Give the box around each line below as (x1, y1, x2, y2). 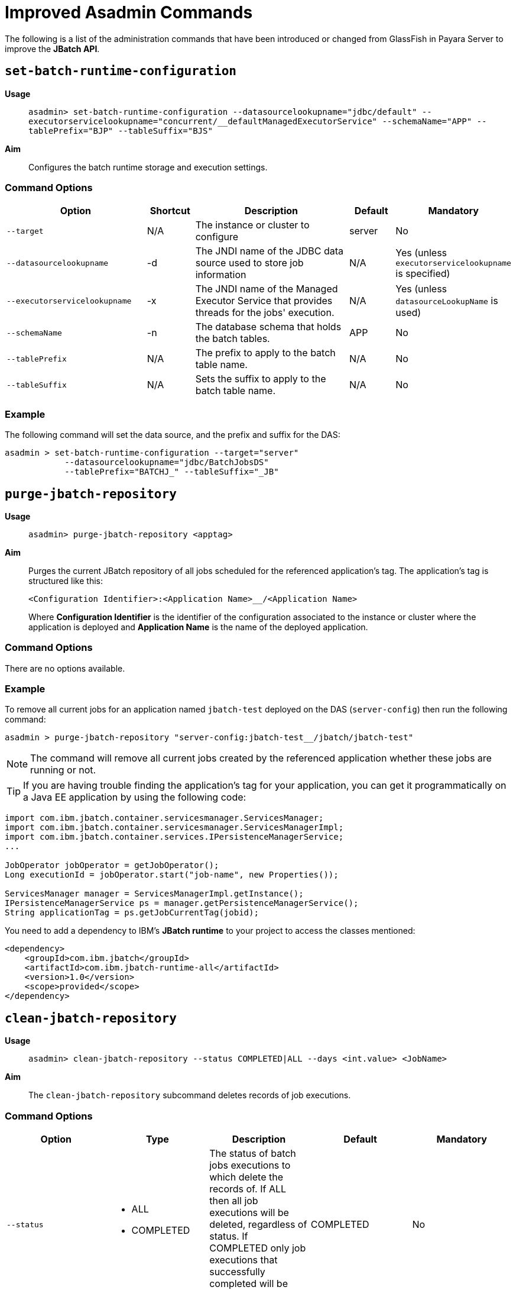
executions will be (209, 1207, 289, 1219)
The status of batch (209, 1147, 296, 1160)
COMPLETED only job (209, 1242, 306, 1254)
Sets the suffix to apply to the (195, 373, 326, 385)
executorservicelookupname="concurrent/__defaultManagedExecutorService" (28, 116, 378, 126)
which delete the (209, 1171, 283, 1183)
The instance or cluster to (195, 219, 310, 231)
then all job (209, 1195, 258, 1207)
